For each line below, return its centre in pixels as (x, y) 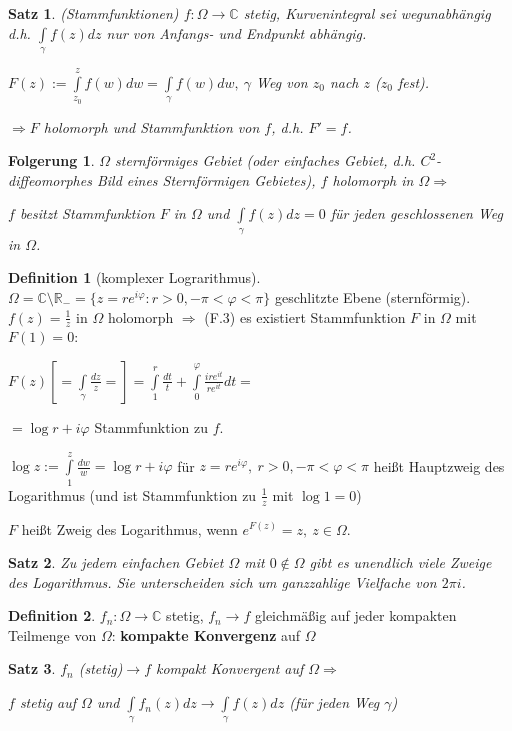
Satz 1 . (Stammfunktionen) (93, 13)
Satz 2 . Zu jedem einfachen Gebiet (116, 562)
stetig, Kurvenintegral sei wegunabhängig (367, 13)
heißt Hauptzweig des (439, 465)
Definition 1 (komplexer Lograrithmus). (134, 277)
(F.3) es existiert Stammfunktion (305, 316)
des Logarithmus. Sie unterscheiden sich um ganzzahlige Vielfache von (222, 581)
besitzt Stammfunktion (87, 213)
